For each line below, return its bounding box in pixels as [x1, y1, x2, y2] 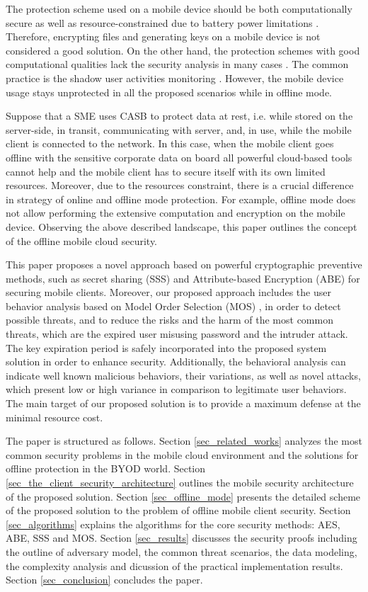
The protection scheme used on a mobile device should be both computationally [6, 1, 352, 16]
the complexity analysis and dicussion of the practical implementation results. [6, 558, 343, 573]
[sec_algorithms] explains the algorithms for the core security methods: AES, [6, 516, 340, 531]
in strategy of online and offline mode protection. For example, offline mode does [6, 191, 356, 206]
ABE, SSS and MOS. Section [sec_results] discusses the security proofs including [6, 530, 357, 545]
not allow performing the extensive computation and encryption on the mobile [6, 205, 345, 220]
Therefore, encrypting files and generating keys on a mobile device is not [6, 29, 321, 44]
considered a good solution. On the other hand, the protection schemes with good [6, 42, 360, 57]
